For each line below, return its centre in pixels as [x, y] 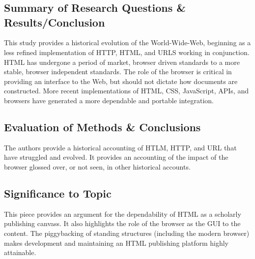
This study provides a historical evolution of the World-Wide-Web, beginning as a [127, 43]
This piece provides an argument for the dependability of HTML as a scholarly [123, 214]
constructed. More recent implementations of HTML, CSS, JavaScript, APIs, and [126, 91]
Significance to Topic [58, 193]
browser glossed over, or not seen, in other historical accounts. [97, 166]
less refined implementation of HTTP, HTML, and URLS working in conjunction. [127, 52]
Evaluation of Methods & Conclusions [102, 127]
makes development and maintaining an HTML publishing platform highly [116, 243]
